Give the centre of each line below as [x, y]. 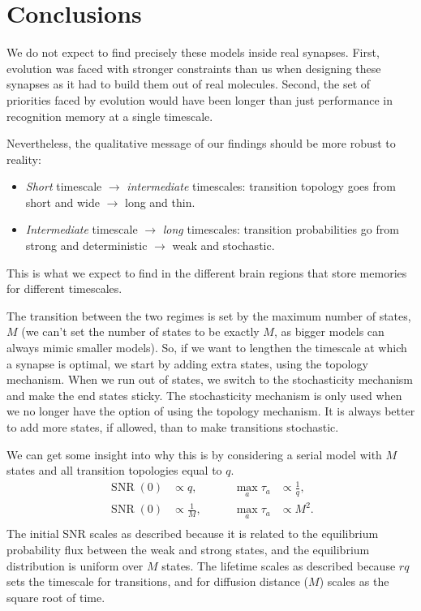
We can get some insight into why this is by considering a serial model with [194, 454]
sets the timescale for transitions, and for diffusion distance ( [158, 581]
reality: [24, 159]
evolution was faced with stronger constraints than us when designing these [194, 68]
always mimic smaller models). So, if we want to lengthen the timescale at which [207, 348]
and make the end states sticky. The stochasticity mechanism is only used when [204, 395]
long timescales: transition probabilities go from [281, 229]
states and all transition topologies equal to [114, 470]
